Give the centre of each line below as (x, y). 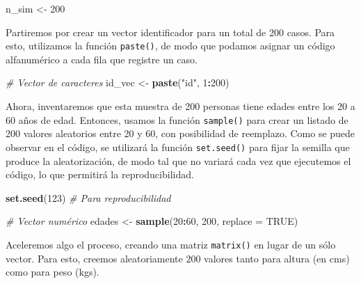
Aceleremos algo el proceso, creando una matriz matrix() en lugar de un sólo (171, 244)
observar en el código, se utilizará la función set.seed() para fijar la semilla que (178, 147)
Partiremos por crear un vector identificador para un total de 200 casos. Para (170, 32)
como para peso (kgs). (53, 272)
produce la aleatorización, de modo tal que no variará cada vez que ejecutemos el (178, 160)
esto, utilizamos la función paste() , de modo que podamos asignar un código (170, 46)
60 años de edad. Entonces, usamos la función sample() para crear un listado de (177, 119)
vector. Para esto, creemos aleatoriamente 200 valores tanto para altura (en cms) (178, 258)
